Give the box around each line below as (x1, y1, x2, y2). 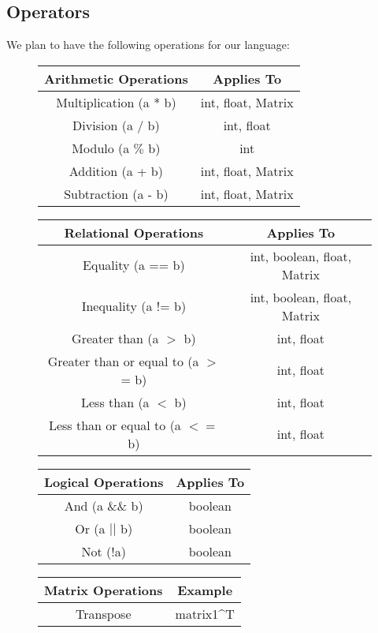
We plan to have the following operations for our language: (6, 36, 290, 53)
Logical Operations (44, 472, 164, 491)
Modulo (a (72, 138, 130, 157)
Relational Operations (64, 223, 204, 242)
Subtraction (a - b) (64, 184, 169, 203)
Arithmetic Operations (44, 69, 188, 88)
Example (177, 580, 233, 599)
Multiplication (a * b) (56, 92, 176, 111)
